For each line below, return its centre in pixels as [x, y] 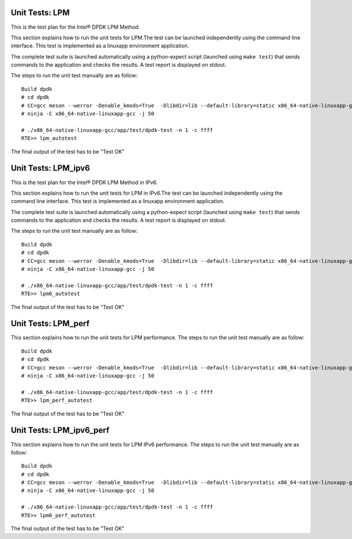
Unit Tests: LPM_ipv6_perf [60, 430]
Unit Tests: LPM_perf [50, 323]
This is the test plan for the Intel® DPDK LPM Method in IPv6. [84, 182]
